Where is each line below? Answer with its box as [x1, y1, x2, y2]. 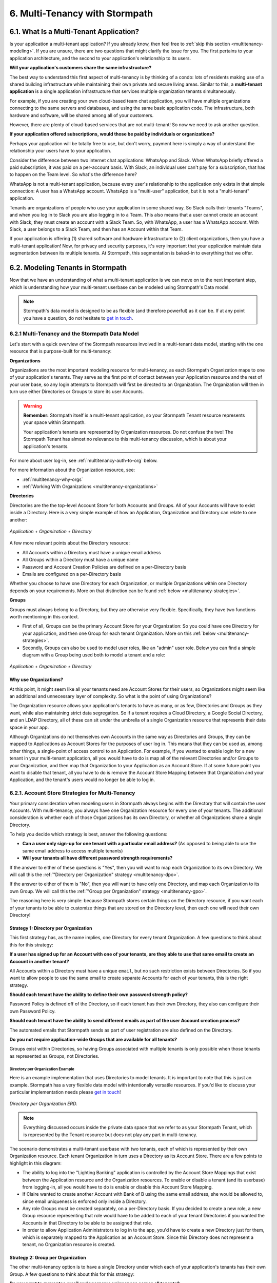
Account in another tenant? [9, 958, 69, 964]
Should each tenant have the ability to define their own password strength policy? [9, 992, 188, 998]
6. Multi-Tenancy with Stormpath [9, 8, 153, 19]
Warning [23, 403, 42, 409]
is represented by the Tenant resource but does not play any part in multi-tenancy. [23, 1132, 197, 1138]
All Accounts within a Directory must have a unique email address [22, 549, 161, 555]
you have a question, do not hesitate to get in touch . [23, 315, 133, 321]
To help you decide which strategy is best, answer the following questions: [9, 831, 168, 838]
